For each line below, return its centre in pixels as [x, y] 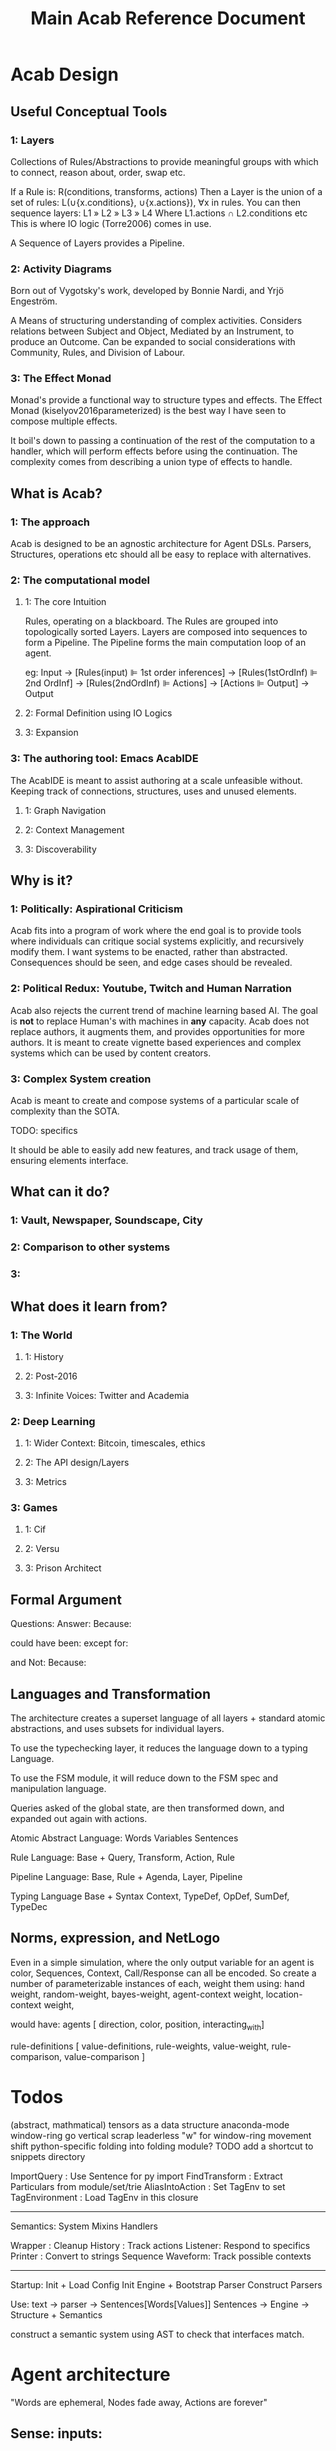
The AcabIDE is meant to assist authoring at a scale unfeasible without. [156, 780]
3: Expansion [51, 733]
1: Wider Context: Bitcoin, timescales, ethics [115, 1443]
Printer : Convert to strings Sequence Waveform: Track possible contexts [161, 2256]
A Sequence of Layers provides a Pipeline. [97, 243]
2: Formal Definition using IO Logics [98, 713]
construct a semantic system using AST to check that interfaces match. [157, 2334]
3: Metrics [45, 1482]
